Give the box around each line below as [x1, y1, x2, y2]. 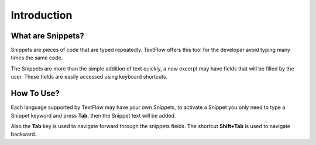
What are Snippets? [11, 31, 84, 41]
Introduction [11, 9, 73, 22]
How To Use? [11, 89, 60, 98]
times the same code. [11, 54, 63, 61]
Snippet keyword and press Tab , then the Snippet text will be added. [11, 112, 176, 119]
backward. [11, 131, 37, 138]
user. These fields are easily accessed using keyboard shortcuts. [11, 73, 168, 80]
